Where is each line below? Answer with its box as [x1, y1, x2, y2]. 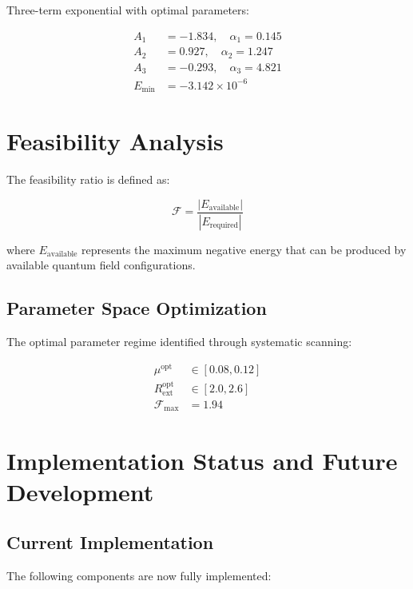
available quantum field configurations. [6, 257, 196, 273]
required [209, 221, 239, 230]
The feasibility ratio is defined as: [6, 171, 170, 188]
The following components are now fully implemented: [6, 567, 272, 584]
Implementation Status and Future [6, 444, 398, 476]
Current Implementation [6, 530, 214, 555]
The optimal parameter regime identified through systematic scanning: [6, 333, 352, 350]
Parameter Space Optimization [6, 296, 267, 320]
